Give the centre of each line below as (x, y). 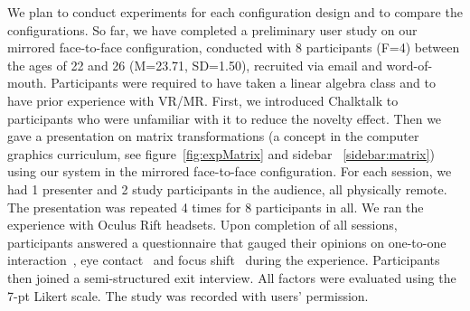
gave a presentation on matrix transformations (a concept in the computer (213, 136)
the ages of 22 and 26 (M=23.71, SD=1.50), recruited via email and (195, 65)
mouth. (27, 83)
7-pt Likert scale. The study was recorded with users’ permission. (188, 295)
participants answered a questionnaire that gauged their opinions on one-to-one (227, 242)
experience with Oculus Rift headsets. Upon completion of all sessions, (202, 225)
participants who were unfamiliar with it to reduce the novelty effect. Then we (225, 118)
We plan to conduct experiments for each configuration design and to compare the (235, 12)
